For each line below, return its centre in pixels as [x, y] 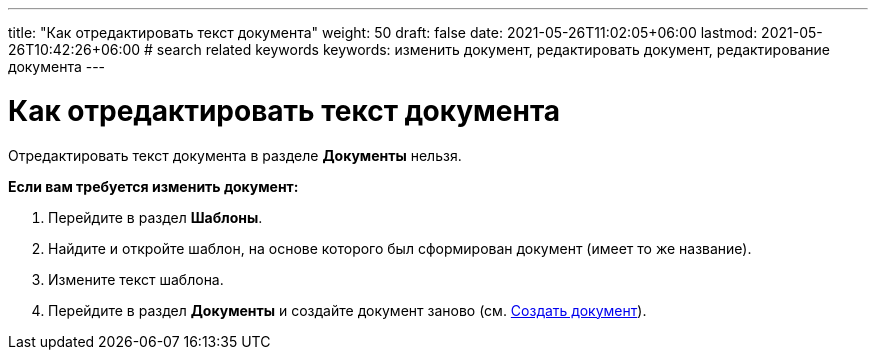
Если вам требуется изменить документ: [153, 186]
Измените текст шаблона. [136, 279]
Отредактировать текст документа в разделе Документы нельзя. [235, 155]
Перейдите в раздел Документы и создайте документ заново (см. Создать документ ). [347, 310]
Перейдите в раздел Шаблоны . [155, 217]
